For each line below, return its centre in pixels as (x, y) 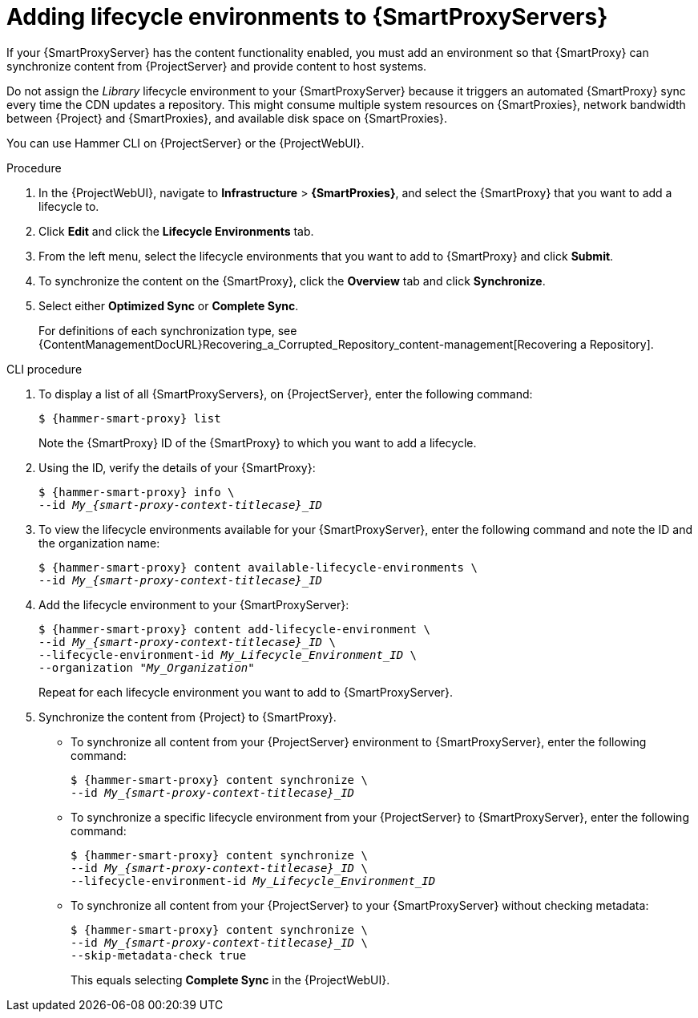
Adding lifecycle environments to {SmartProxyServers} (307, 17)
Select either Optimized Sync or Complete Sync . (169, 305)
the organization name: (99, 543)
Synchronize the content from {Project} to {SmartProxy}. (188, 717)
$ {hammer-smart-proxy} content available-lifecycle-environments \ (258, 567)
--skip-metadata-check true (159, 955)
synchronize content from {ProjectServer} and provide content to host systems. (217, 66)
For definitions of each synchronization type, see (168, 330)
